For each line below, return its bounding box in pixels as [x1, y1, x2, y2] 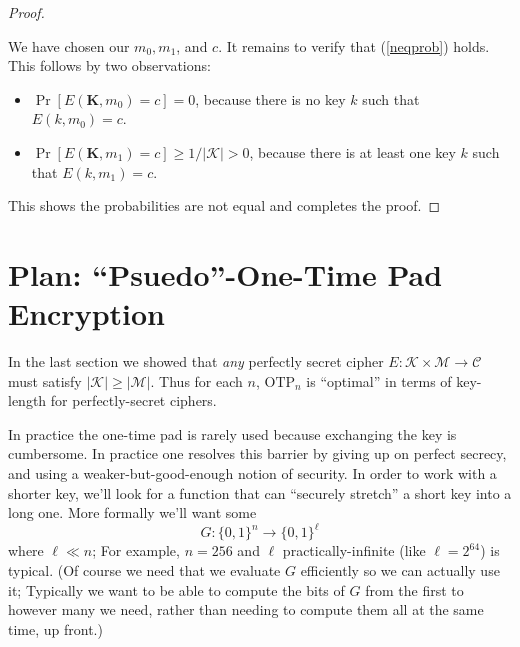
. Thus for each [150, 370, 243, 391]
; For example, [92, 540, 180, 561]
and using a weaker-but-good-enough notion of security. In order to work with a [8, 463, 497, 484]
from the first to [365, 579, 464, 600]
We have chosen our [8, 35, 130, 56]
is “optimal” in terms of [306, 370, 452, 391]
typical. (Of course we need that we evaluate [8, 559, 281, 580]
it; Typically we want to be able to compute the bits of [8, 579, 345, 600]
